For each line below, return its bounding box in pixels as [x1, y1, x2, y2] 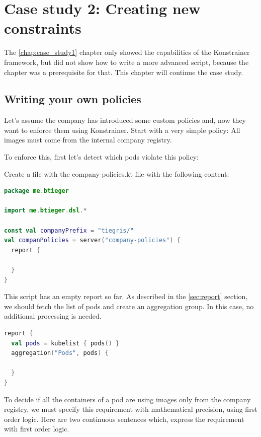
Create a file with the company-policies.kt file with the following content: [4, 168, 229, 179]
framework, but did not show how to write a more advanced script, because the [4, 56, 249, 67]
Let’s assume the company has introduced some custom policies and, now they [4, 115, 246, 125]
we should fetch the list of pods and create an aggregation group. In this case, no [4, 301, 254, 311]
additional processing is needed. [4, 311, 102, 321]
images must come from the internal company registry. [4, 134, 172, 145]
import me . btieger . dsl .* [4, 207, 87, 214]
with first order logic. [4, 423, 69, 434]
